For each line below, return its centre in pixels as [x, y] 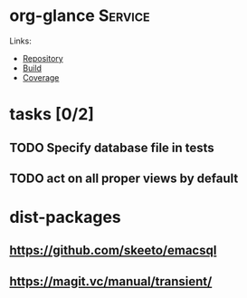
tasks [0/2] [52, 115]
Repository [43, 58]
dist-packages [66, 217]
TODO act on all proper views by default [124, 178]
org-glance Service [80, 16]
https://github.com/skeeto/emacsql [113, 250]
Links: [20, 41]
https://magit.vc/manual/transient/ [111, 281]
